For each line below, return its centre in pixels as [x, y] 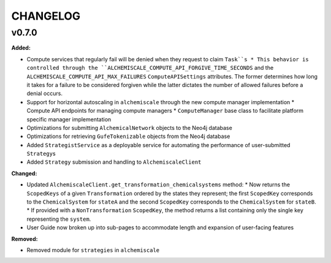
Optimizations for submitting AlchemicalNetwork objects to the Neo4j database [129, 128]
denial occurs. [44, 93]
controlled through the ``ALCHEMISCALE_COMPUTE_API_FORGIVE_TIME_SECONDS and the [150, 68]
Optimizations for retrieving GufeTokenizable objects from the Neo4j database [128, 136]
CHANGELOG [46, 16]
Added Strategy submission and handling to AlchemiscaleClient [114, 162]
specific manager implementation [69, 119]
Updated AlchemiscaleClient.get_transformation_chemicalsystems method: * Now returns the [158, 185]
